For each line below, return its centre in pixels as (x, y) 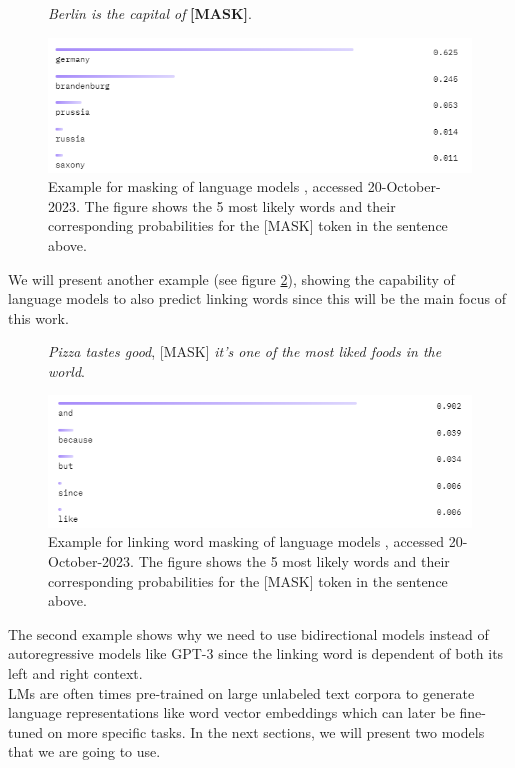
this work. (38, 317)
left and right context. (75, 673)
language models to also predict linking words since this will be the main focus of (257, 298)
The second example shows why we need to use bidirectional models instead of (248, 633)
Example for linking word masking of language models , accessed (246, 541)
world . (67, 370)
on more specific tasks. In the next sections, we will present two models (266, 731)
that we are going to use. (84, 751)
